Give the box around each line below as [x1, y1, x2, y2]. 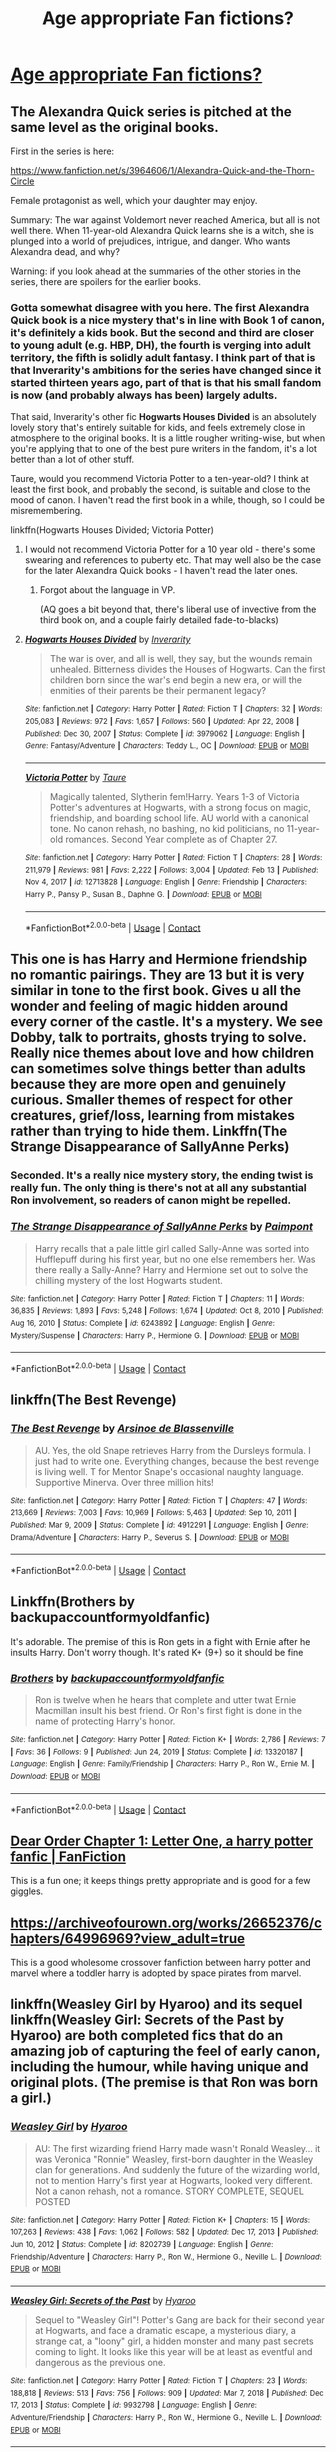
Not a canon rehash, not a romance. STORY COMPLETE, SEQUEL [34, 2185, 305, 2197]
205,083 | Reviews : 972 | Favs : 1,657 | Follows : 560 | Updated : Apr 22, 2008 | [24, 716, 300, 726]
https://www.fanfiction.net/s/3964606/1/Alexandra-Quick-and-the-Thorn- [10, 165, 315, 176]
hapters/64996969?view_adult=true [10, 1930, 246, 1947]
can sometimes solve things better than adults [10, 1060, 307, 1077]
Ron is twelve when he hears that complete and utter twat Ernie [34, 1694, 297, 1706]
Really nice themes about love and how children [10, 1044, 315, 1061]
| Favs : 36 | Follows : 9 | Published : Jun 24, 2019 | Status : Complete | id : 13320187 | [10, 1747, 303, 1757]
